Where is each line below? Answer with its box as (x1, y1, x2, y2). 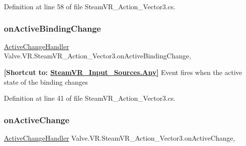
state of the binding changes (4, 76, 88, 87)
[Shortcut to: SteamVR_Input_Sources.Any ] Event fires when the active (4, 67, 243, 77)
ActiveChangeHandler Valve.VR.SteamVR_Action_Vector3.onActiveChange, (4, 133, 235, 143)
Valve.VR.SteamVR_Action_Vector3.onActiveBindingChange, (4, 51, 191, 61)
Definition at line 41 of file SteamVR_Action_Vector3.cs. (4, 93, 176, 103)
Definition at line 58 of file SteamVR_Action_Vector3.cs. (4, 1, 176, 11)
